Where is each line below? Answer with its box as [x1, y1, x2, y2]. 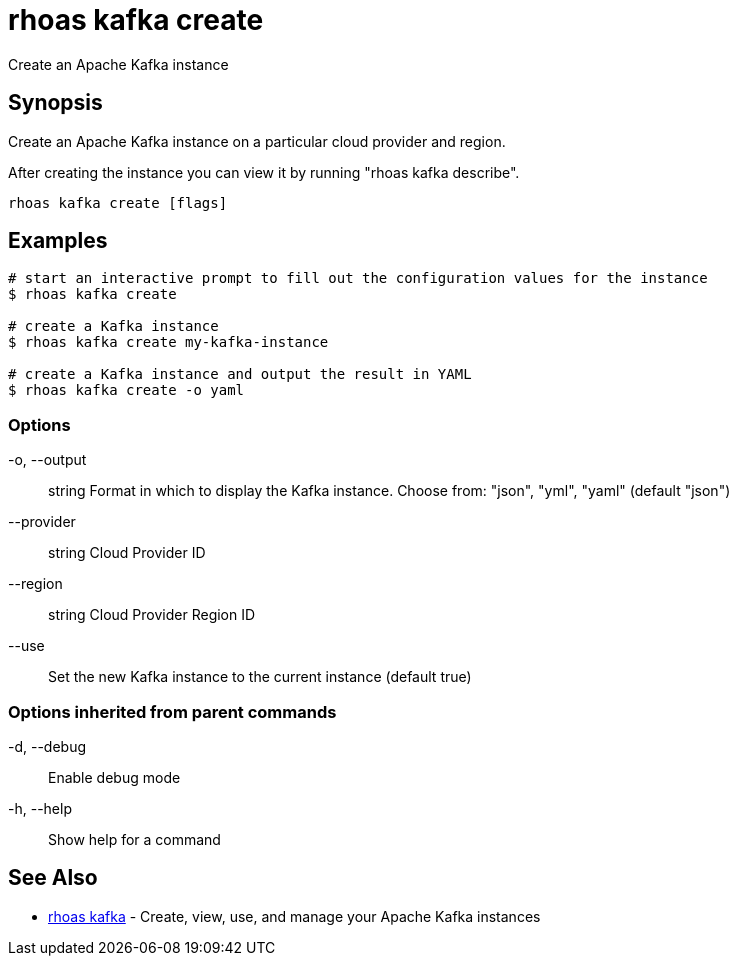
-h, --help [8, 799, 72, 817]
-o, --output [8, 451, 87, 469]
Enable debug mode [48, 768, 181, 786]
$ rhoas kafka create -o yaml [8, 382, 245, 399]
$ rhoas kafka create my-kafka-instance [8, 334, 329, 351]
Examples [8, 228, 108, 254]
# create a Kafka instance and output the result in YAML [8, 366, 472, 383]
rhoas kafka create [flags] [8, 194, 228, 211]
